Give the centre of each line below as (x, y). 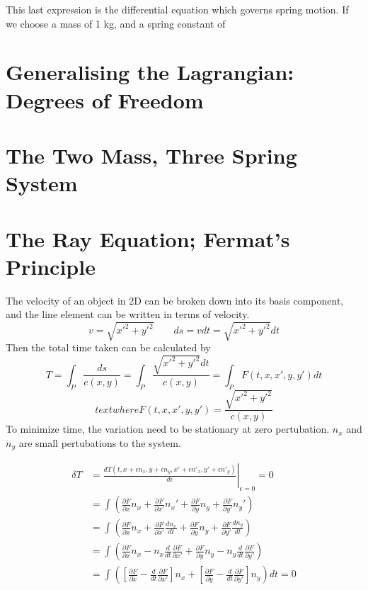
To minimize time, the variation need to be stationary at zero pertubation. (168, 429)
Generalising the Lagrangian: (150, 72)
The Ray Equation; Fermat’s (148, 238)
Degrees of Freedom (105, 100)
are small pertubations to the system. (100, 442)
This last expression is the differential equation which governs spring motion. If (177, 9)
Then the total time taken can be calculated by (108, 347)
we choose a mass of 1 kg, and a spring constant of (116, 23)
